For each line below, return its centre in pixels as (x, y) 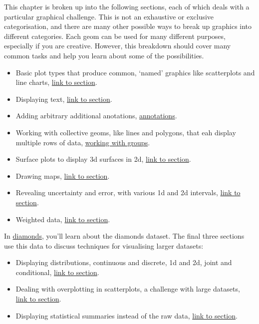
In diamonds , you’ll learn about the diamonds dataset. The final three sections (124, 236)
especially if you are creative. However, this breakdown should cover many (118, 46)
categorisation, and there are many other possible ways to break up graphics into (128, 26)
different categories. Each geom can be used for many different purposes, (115, 36)
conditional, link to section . (57, 272)
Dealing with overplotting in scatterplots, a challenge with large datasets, (128, 289)
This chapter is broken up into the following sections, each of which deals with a (127, 6)
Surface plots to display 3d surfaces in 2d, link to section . (103, 159)
